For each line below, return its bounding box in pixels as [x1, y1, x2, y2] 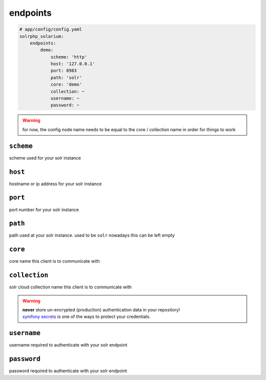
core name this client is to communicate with [9, 258, 100, 264]
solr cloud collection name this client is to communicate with [9, 284, 132, 290]
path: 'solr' [50, 74, 82, 80]
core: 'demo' [50, 82, 82, 87]
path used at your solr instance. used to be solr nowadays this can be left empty [9, 232, 175, 239]
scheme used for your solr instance [9, 155, 81, 161]
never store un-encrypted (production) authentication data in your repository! [22, 307, 180, 313]
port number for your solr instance [9, 207, 79, 212]
